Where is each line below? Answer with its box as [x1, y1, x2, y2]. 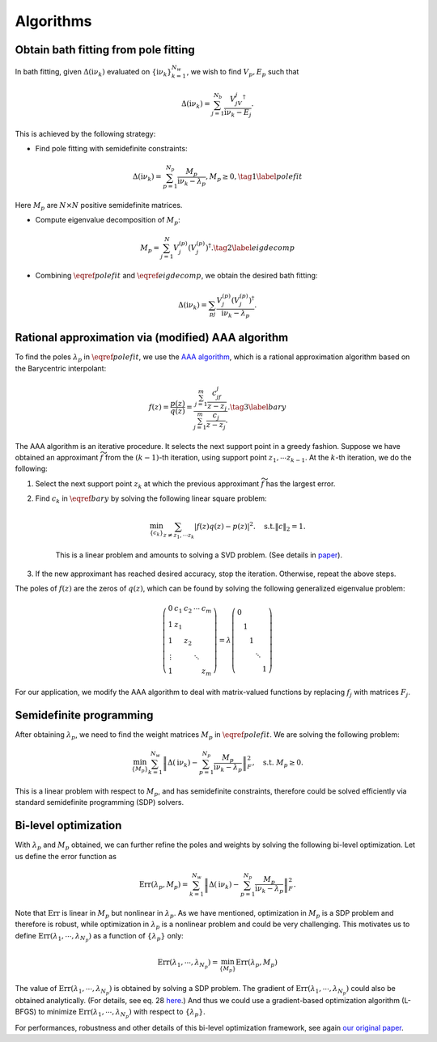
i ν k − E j [223, 108, 252, 119]
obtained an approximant [15, 453, 99, 463]
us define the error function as [15, 851, 117, 861]
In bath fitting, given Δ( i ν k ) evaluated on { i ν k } [15, 66, 172, 78]
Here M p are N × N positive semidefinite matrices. [15, 201, 183, 212]
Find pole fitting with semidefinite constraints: [35, 143, 188, 153]
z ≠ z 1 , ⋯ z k [163, 532, 194, 540]
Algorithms [15, 12, 92, 30]
